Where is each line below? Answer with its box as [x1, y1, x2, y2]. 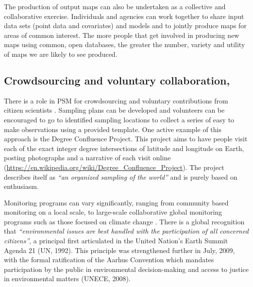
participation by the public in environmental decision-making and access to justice [4, 264, 249, 274]
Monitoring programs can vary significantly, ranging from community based [4, 197, 229, 207]
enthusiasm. [4, 181, 39, 191]
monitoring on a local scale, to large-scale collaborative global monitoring [4, 207, 222, 217]
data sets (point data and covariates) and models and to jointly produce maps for [4, 20, 247, 31]
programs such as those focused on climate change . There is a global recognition [4, 216, 245, 226]
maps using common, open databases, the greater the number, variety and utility [4, 39, 245, 50]
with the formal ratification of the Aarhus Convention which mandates [4, 254, 214, 265]
